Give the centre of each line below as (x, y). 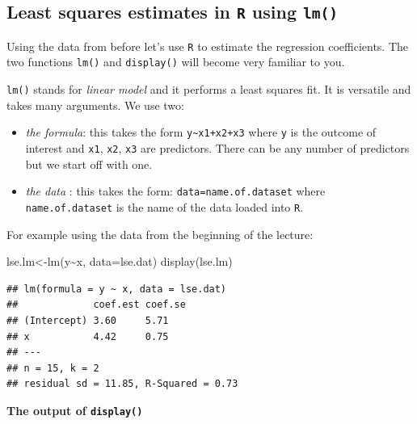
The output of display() (75, 410)
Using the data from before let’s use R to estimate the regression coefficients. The (208, 46)
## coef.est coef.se (96, 305)
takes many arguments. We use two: (95, 105)
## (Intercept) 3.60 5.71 (88, 320)
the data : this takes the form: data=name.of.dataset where (175, 191)
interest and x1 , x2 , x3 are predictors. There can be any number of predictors (217, 148)
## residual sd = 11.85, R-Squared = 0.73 (122, 384)
